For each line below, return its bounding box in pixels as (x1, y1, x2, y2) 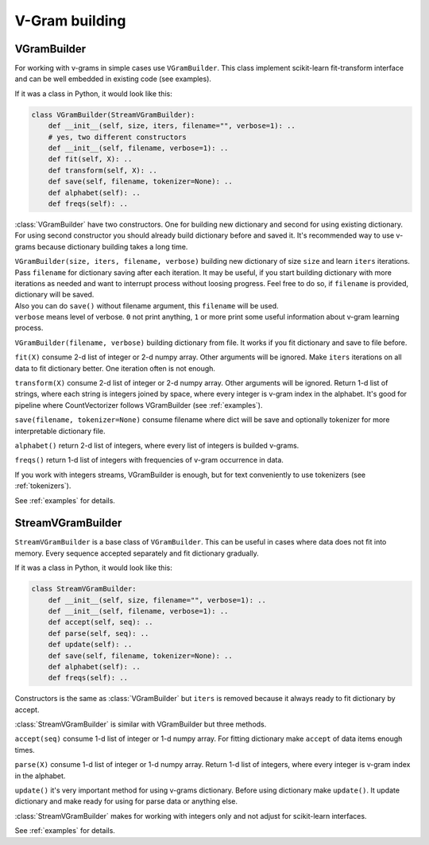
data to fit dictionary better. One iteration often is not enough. (14, 363, 216, 373)
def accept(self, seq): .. (48, 618, 154, 627)
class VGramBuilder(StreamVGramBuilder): (31, 110, 195, 119)
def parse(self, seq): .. (48, 629, 149, 638)
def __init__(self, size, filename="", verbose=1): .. (48, 595, 266, 604)
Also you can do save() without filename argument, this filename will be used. (14, 300, 279, 310)
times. (14, 745, 35, 754)
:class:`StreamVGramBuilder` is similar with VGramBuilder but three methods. (14, 719, 267, 729)
